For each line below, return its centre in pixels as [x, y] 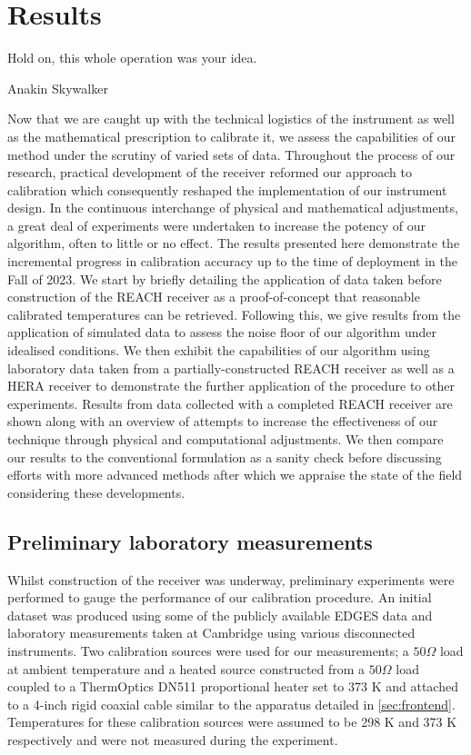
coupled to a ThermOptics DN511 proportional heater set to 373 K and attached [233, 686]
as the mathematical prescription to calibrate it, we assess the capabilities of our [231, 136]
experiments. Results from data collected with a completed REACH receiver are [230, 403]
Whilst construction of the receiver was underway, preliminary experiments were [231, 579]
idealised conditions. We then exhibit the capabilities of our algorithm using [219, 350]
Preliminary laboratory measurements [190, 541]
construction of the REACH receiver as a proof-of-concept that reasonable [214, 297]
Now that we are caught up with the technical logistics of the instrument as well [231, 119]
